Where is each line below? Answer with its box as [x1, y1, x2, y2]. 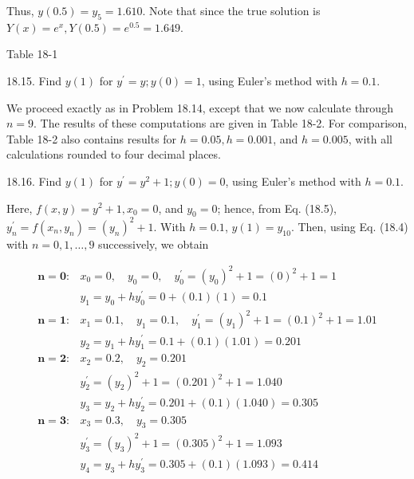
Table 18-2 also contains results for [6, 130, 177, 147]
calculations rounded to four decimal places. [6, 146, 221, 163]
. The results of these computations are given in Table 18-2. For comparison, [34, 115, 408, 132]
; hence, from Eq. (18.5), [217, 199, 337, 216]
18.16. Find [6, 172, 62, 189]
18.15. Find [6, 72, 62, 88]
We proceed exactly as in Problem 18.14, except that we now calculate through [6, 99, 393, 116]
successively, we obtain [98, 235, 209, 252]
